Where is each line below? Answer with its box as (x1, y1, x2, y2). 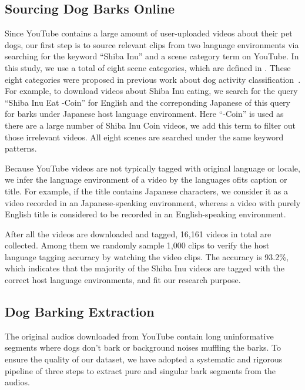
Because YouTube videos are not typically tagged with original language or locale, (5, 162, 300, 174)
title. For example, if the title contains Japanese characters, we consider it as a (5, 184, 288, 197)
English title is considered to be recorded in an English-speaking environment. (5, 208, 286, 220)
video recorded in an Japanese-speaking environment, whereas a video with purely (5, 196, 301, 209)
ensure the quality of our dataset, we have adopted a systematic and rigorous (5, 353, 283, 365)
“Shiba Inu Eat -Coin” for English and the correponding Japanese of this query (5, 96, 290, 108)
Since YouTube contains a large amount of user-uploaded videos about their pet (5, 27, 293, 39)
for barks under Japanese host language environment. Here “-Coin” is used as (5, 107, 284, 120)
